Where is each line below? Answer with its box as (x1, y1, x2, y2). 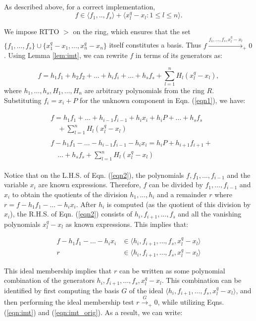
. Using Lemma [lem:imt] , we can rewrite (4, 50, 128, 60)
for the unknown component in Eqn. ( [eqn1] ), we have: (79, 95, 246, 105)
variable (4, 179, 28, 190)
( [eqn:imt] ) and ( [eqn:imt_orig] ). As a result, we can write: (4, 307, 183, 317)
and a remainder (157, 189, 207, 200)
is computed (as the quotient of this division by (106, 199, 251, 209)
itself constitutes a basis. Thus (109, 40, 202, 50)
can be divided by (149, 179, 203, 190)
